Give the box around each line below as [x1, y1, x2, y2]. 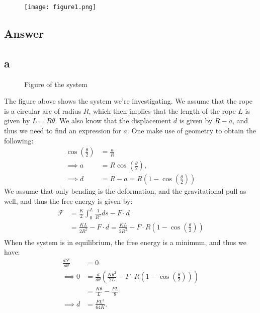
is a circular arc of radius [4, 105, 81, 116]
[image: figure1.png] [24, 4, 97, 11]
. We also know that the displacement [55, 115, 171, 126]
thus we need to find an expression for [4, 125, 121, 136]
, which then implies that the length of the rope [89, 105, 236, 116]
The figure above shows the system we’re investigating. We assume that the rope [4, 96, 253, 106]
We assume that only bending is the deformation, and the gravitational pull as [4, 186, 246, 196]
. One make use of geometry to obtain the [127, 125, 256, 136]
